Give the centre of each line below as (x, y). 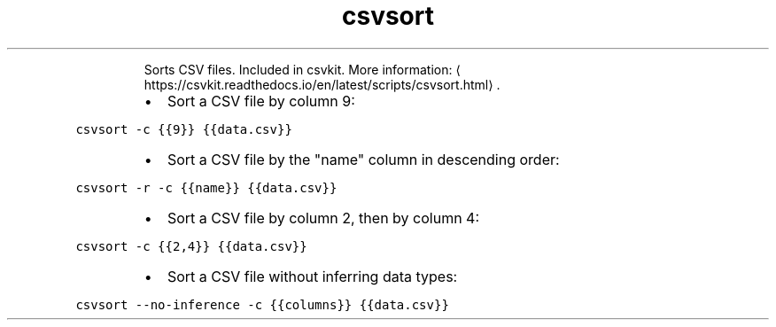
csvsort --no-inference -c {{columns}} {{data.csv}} (262, 304)
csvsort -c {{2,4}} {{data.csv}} (191, 246)
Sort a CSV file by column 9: (261, 101)
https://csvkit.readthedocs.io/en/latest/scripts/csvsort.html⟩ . (322, 84)
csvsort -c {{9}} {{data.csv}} (184, 129)
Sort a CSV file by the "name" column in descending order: (363, 159)
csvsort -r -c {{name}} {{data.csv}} (206, 187)
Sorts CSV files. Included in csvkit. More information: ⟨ (302, 69)
